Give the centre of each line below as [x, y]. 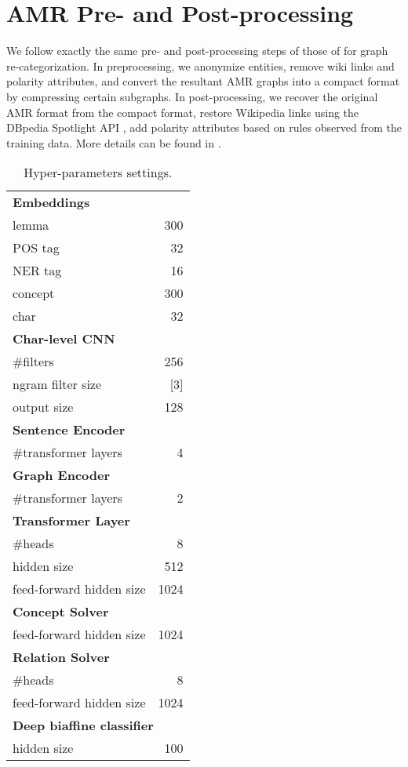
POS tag [36, 248]
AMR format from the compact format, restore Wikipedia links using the [183, 112]
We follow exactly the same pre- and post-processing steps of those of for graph [197, 51]
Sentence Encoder [69, 430]
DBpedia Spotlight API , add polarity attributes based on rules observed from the [204, 127]
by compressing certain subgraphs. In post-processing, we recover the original [192, 96]
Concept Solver [61, 612]
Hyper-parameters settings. [98, 173]
